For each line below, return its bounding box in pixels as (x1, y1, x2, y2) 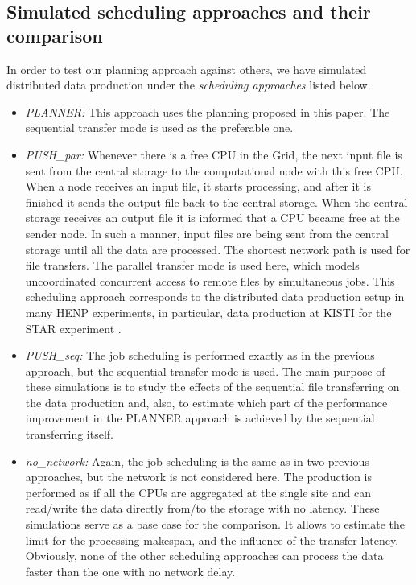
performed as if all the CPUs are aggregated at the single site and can (25, 484, 371, 501)
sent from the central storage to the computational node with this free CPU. (25, 162, 403, 179)
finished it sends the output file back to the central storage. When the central (25, 193, 408, 210)
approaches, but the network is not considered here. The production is (25, 468, 373, 485)
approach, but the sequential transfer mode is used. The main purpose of (25, 362, 385, 379)
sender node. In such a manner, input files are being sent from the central (25, 225, 389, 241)
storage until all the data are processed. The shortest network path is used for (25, 241, 410, 257)
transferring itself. (25, 426, 113, 443)
